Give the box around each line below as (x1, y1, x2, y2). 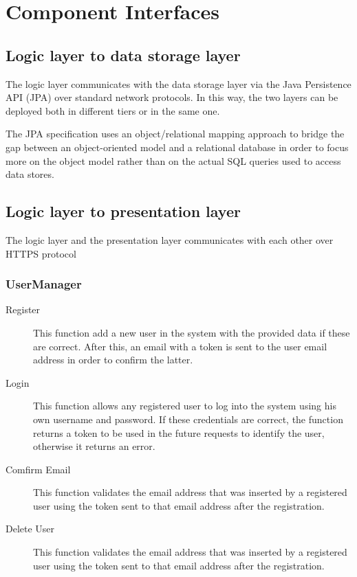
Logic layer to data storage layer (6, 44, 241, 65)
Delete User (6, 521, 55, 536)
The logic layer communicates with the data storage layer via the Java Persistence (6, 76, 351, 91)
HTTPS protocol (6, 246, 76, 260)
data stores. (6, 167, 54, 181)
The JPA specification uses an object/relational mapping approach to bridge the (6, 126, 345, 141)
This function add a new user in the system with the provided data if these (33, 325, 350, 339)
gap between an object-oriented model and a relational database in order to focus (6, 139, 349, 154)
